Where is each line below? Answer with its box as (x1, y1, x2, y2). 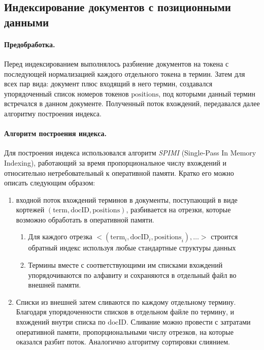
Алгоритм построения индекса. (4, 128, 107, 139)
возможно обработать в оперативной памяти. (16, 214, 154, 225)
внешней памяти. (28, 279, 81, 290)
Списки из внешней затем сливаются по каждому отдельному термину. (16, 296, 236, 307)
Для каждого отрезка (28, 231, 92, 242)
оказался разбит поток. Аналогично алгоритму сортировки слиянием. (16, 336, 230, 347)
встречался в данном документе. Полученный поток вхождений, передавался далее (4, 98, 260, 109)
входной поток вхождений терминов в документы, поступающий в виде (16, 194, 238, 205)
